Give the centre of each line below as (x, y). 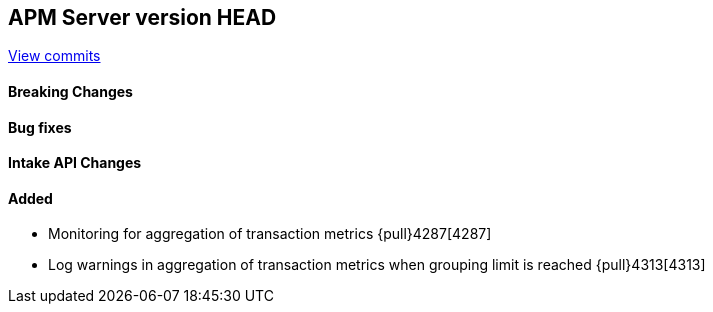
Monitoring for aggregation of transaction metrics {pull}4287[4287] (270, 234)
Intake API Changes (75, 163)
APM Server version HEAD (142, 17)
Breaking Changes (70, 92)
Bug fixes (40, 127)
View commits (54, 56)
